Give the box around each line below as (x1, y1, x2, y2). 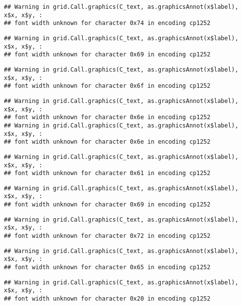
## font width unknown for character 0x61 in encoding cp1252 (4, 170, 211, 177)
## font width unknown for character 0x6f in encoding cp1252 (4, 82, 211, 90)
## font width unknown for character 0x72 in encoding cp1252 (4, 232, 211, 240)
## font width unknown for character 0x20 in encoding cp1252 (4, 295, 211, 303)
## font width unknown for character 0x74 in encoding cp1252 (4, 20, 211, 27)
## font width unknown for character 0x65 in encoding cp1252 (4, 264, 211, 271)
